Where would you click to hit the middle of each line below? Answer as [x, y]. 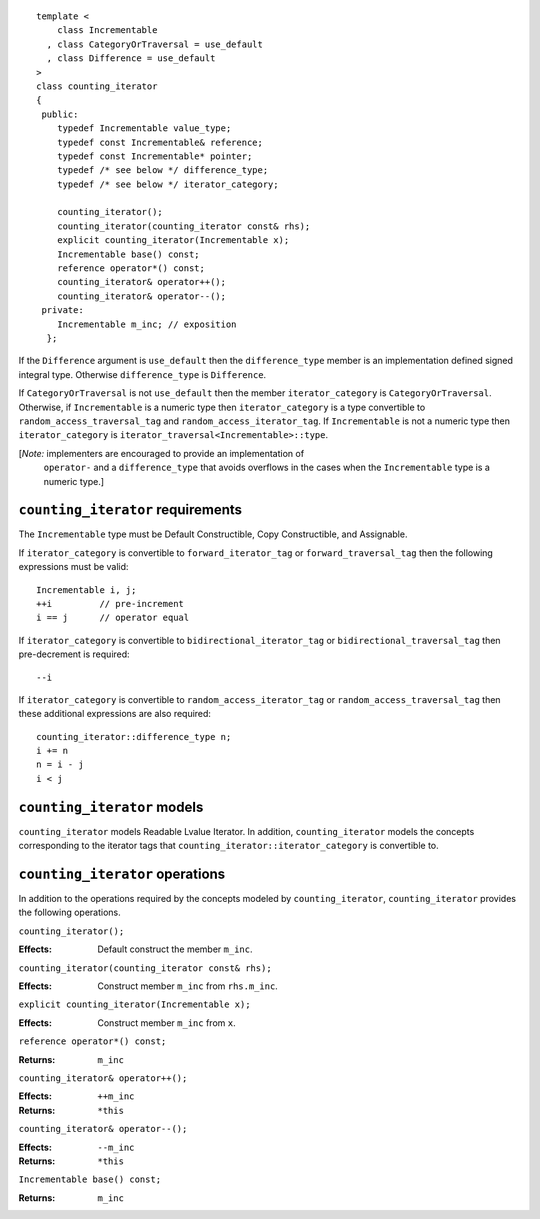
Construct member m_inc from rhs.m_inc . [188, 986]
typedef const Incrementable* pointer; [154, 156]
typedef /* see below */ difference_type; [162, 170]
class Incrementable [107, 30]
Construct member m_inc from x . [166, 1022]
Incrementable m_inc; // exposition [146, 324]
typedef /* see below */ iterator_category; [167, 184]
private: [62, 310]
